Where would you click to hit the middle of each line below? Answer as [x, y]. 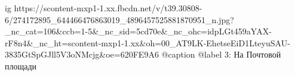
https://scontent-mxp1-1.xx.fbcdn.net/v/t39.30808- [108, 8]
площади [21, 66]
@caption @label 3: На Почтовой [221, 54]
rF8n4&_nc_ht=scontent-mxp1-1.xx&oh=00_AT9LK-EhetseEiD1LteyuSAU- [147, 42]
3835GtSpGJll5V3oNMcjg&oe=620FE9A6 [82, 54]
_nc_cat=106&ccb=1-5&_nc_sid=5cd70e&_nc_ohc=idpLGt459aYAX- [138, 31]
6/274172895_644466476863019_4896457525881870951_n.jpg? [119, 19]
